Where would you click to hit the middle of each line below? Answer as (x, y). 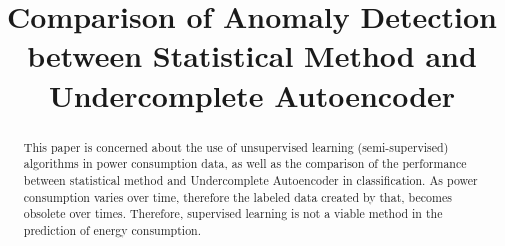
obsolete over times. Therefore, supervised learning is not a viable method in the (233, 213)
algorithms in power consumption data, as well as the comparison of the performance (245, 163)
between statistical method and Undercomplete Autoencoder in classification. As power (250, 179)
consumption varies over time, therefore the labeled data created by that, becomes (237, 196)
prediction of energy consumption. (112, 229)
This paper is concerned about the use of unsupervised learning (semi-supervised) (236, 146)
